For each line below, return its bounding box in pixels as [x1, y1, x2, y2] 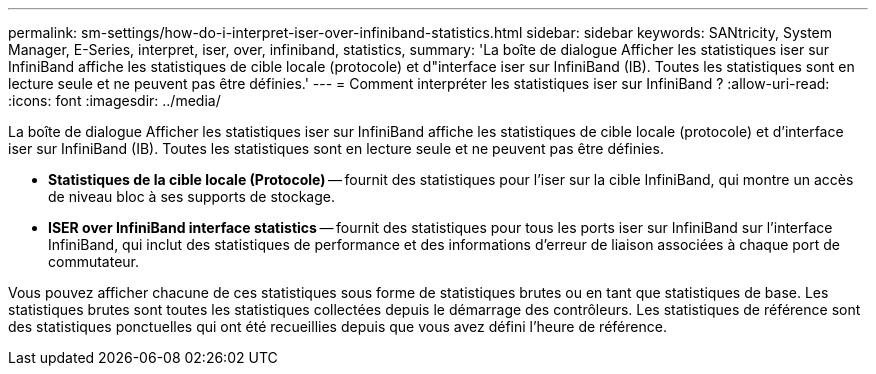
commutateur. [48, 253, 140, 270]
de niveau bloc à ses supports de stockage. [48, 188, 335, 205]
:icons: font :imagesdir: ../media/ [8, 92, 221, 109]
